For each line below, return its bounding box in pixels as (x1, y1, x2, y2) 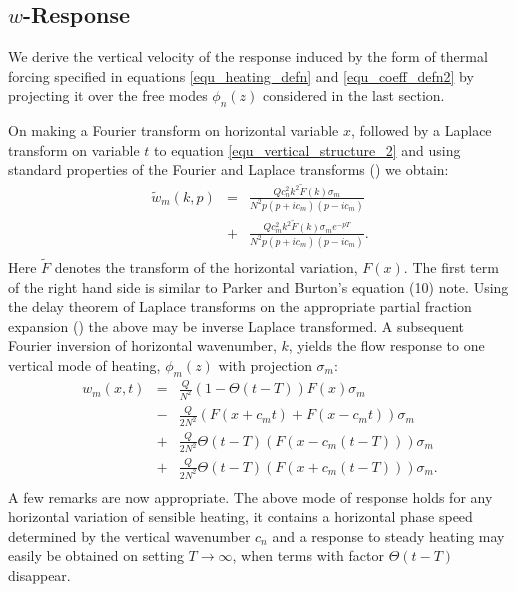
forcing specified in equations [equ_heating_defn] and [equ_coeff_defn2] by (8, 65, 474, 86)
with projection (218, 355, 312, 375)
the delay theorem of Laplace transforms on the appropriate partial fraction (8, 296, 472, 317)
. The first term (403, 257, 499, 278)
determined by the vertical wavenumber (8, 525, 251, 546)
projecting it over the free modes (8, 85, 208, 106)
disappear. (8, 565, 71, 586)
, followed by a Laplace (351, 120, 492, 141)
